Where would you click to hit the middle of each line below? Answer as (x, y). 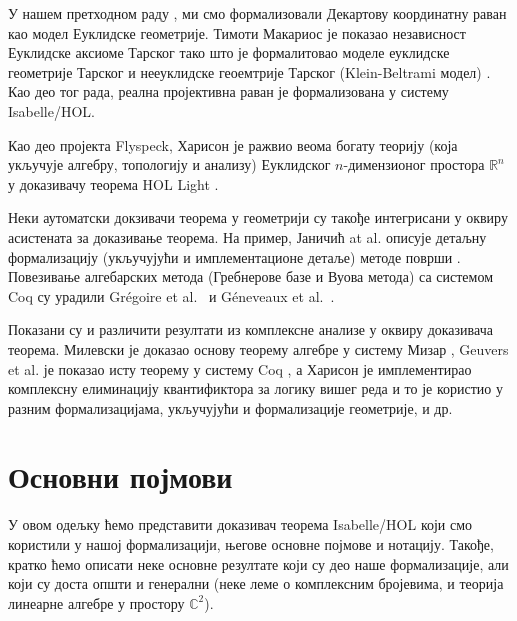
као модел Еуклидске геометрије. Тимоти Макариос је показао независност (237, 32)
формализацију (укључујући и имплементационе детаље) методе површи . (234, 256)
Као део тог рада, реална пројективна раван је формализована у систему (228, 91)
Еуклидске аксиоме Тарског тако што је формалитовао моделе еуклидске (229, 52)
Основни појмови (120, 476)
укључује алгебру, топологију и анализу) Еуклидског (169, 164)
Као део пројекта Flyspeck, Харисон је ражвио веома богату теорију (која (233, 144)
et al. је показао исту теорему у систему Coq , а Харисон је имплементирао (240, 368)
